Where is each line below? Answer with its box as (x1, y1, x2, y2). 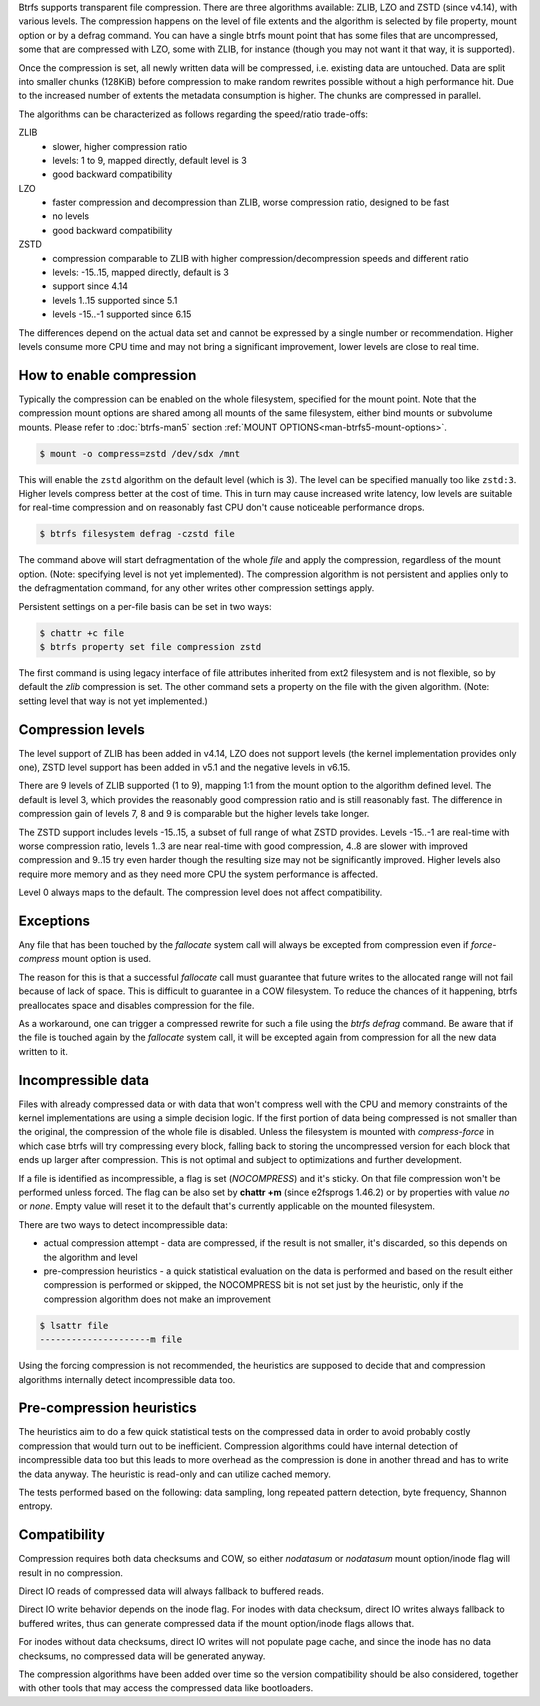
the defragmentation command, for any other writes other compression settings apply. (18, 582, 375, 594)
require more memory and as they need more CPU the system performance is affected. (18, 868, 379, 880)
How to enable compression (18, 366, 197, 384)
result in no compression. (18, 1566, 124, 1579)
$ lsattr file (39, 1320, 109, 1331)
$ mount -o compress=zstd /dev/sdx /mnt (39, 448, 240, 459)
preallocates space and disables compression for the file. (18, 999, 255, 1011)
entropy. (18, 1500, 54, 1512)
